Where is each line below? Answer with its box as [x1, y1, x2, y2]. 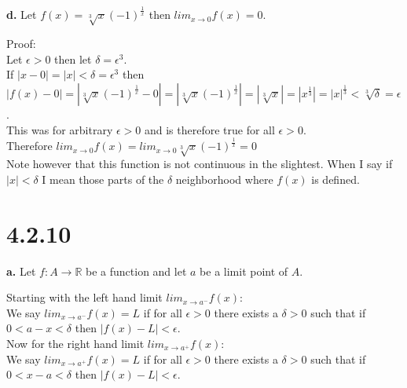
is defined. [311, 170, 360, 187]
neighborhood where [175, 170, 273, 187]
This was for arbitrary [6, 121, 113, 137]
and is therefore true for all [144, 121, 275, 137]
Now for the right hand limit [6, 335, 145, 351]
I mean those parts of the [42, 170, 164, 187]
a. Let [6, 262, 36, 279]
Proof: [6, 35, 36, 52]
